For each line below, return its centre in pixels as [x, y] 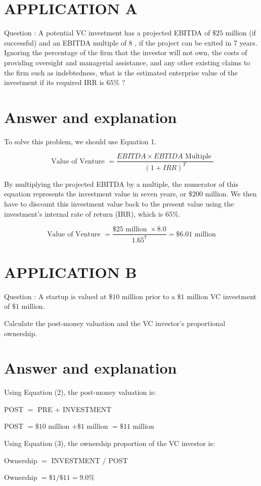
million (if [241, 33]
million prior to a [148, 296]
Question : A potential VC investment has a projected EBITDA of [107, 33]
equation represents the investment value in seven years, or [95, 194]
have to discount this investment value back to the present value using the [119, 204]
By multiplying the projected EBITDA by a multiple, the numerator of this [121, 184]
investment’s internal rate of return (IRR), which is [84, 213]
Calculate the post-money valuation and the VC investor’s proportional [115, 323]
